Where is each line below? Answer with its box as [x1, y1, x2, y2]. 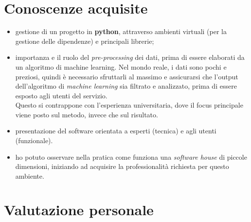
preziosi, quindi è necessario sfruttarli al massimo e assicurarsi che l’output [15, 71, 238, 81]
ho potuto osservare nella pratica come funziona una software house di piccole [15, 151, 247, 162]
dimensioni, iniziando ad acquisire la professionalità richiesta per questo [15, 161, 229, 171]
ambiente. [15, 170, 44, 181]
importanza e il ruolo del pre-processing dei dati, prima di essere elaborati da [15, 52, 245, 62]
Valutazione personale [4, 199, 154, 219]
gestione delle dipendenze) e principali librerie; [15, 36, 154, 46]
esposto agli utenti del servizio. [15, 90, 108, 100]
